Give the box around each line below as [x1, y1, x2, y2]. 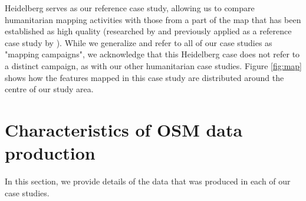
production [5, 141, 96, 165]
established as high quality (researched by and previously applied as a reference [5, 25, 292, 37]
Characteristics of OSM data [5, 117, 243, 141]
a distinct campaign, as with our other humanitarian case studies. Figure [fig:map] [5, 59, 302, 72]
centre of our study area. [5, 83, 94, 95]
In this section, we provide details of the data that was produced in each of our [5, 175, 291, 187]
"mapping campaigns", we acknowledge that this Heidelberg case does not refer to [5, 48, 300, 60]
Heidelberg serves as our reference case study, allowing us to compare [5, 2, 255, 14]
